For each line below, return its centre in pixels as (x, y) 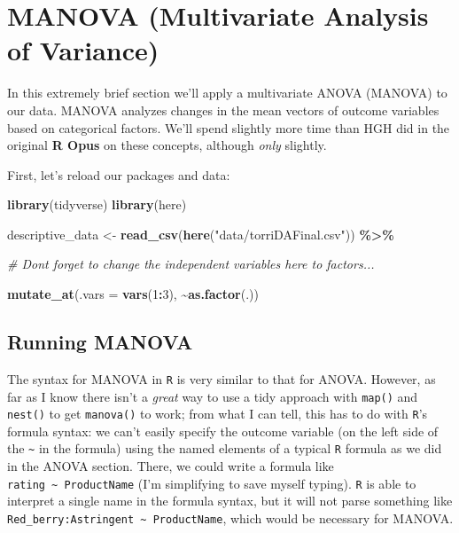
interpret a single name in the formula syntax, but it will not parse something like (230, 501)
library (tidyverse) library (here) (97, 204)
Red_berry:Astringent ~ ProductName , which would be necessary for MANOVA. (230, 517)
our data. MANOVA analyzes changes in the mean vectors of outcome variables (223, 110)
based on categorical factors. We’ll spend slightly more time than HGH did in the (229, 127)
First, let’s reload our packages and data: (119, 174)
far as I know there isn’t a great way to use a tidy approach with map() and (213, 396)
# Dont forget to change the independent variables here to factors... (191, 264)
